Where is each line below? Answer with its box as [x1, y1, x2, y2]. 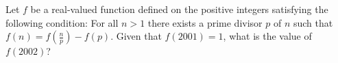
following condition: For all [5, 15, 119, 29]
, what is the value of [223, 29, 312, 43]
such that [293, 15, 333, 29]
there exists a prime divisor [147, 15, 263, 29]
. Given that [110, 29, 162, 43]
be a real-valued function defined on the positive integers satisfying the [30, 2, 328, 16]
